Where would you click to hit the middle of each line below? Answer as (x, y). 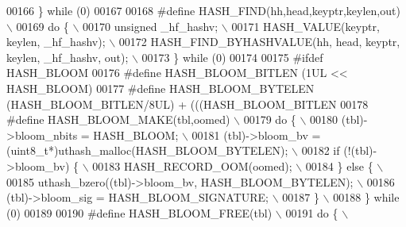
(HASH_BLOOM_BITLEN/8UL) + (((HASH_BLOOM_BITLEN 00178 (188, 104)
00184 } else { (339, 165)
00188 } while (366, 197)
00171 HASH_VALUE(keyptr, (305, 26)
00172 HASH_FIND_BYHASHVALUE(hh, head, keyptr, (259, 42)
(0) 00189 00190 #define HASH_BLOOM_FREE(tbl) (139, 212)
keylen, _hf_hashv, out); (68, 57)
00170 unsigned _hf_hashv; (151, 26)
